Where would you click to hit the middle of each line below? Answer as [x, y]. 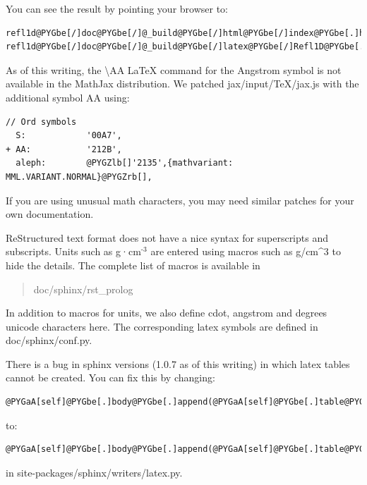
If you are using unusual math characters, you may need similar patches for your [180, 200]
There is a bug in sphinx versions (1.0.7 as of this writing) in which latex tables [178, 363]
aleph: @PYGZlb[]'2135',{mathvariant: [125, 163]
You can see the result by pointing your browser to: [117, 8]
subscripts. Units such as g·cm [73, 251]
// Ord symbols [41, 122]
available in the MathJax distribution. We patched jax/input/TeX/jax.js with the [182, 84]
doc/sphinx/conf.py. [49, 340]
